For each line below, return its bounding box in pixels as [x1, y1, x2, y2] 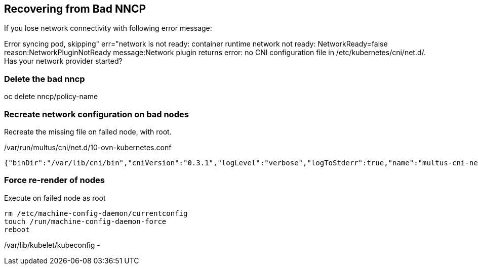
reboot [4, 225, 30, 234]
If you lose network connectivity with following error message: [4, 24, 212, 33]
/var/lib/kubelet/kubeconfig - [4, 240, 100, 249]
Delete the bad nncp [4, 73, 85, 84]
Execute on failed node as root [4, 193, 106, 202]
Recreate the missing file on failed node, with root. [4, 127, 172, 136]
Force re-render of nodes [4, 175, 105, 186]
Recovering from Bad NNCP [4, 3, 146, 15]
